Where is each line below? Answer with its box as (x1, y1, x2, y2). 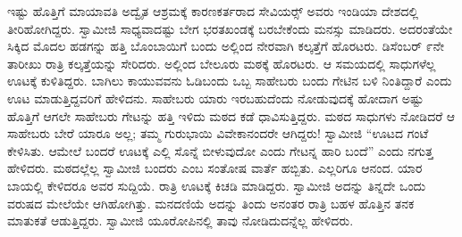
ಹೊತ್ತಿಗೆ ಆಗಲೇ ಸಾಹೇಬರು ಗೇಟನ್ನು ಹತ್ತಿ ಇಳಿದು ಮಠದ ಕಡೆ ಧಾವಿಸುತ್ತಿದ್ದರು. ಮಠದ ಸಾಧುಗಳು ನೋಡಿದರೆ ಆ (7, 106, 456, 125)
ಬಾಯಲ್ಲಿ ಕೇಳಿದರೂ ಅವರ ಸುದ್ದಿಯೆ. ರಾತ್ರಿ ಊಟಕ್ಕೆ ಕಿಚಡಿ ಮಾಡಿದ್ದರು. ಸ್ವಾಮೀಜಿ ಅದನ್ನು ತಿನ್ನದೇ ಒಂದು (7, 176, 426, 194)
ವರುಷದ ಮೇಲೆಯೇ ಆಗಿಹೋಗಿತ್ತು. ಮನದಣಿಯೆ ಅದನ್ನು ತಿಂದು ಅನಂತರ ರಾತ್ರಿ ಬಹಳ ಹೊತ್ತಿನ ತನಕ (7, 193, 415, 212)
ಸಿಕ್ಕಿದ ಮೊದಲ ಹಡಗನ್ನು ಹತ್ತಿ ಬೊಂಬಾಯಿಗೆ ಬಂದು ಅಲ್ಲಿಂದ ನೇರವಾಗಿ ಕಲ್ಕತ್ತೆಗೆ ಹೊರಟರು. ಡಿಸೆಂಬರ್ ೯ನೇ (7, 37, 444, 55)
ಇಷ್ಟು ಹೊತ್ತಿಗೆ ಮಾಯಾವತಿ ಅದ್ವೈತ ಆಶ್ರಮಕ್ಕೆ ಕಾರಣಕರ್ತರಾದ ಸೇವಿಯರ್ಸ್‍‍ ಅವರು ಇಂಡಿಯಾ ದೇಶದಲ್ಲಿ (7, 2, 419, 20)
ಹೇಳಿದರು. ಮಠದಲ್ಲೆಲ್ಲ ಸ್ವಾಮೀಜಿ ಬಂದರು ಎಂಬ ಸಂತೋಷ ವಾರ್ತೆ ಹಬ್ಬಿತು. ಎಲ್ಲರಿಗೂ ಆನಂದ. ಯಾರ (7, 159, 423, 177)
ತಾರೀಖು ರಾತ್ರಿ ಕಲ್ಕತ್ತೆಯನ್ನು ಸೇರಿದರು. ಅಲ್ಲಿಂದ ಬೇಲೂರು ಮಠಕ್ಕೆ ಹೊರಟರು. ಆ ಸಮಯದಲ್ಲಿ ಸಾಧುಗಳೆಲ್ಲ (7, 53, 436, 72)
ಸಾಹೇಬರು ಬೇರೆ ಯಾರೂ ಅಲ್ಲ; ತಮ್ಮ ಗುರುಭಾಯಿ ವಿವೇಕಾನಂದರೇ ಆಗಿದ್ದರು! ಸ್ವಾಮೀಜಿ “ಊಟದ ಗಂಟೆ (7, 124, 429, 143)
